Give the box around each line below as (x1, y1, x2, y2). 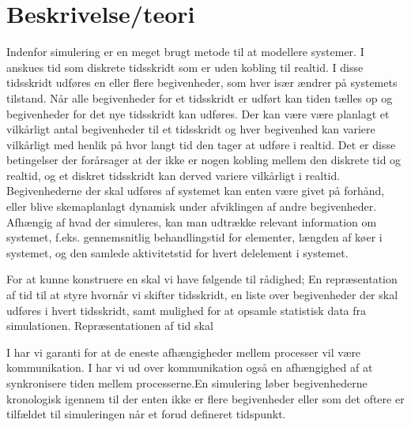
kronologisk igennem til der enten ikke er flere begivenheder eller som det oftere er (6, 390, 405, 406)
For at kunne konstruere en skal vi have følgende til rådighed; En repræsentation (6, 271, 398, 287)
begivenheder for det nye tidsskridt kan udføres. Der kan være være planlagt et (6, 105, 390, 122)
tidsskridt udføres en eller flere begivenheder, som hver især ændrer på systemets (6, 74, 398, 91)
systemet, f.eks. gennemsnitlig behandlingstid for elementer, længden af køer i (6, 229, 383, 245)
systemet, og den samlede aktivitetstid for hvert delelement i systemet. (6, 244, 349, 260)
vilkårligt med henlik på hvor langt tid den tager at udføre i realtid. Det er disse (6, 136, 396, 152)
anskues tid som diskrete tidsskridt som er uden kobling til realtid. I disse (6, 58, 364, 75)
